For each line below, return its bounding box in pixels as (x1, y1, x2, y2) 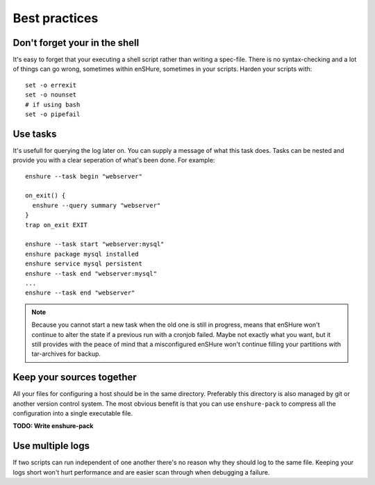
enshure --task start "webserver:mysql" (25, 240, 165, 248)
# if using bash (25, 101, 81, 108)
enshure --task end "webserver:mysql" (25, 270, 158, 277)
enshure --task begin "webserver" (25, 172, 142, 180)
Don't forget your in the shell (12, 37, 140, 49)
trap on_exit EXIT (25, 221, 88, 229)
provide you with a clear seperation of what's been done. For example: (12, 156, 215, 165)
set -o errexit (25, 81, 77, 89)
